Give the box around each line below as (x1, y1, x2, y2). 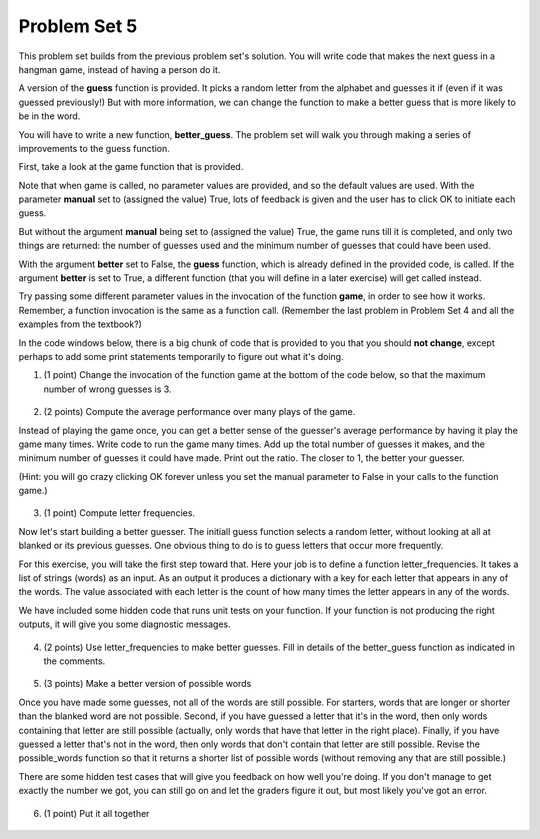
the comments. (43, 655, 106, 667)
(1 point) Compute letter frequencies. (43, 507, 195, 519)
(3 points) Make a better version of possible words (43, 678, 252, 690)
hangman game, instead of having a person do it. (18, 63, 221, 75)
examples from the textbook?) (18, 318, 142, 330)
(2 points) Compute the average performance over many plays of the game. (43, 406, 356, 418)
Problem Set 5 (18, 15, 138, 37)
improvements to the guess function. (18, 142, 170, 154)
